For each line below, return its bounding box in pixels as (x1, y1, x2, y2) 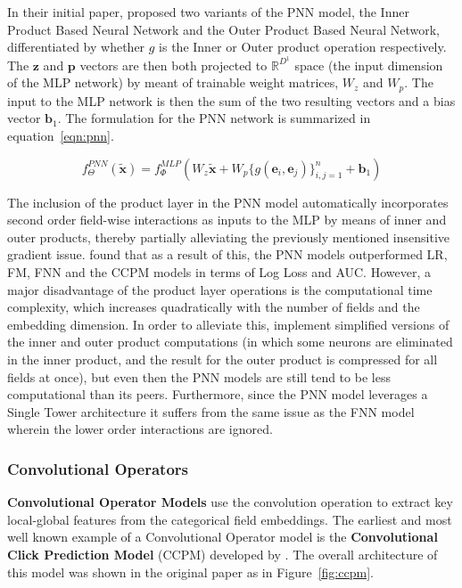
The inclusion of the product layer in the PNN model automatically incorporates (7, 192, 449, 211)
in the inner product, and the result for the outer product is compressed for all (7, 350, 438, 369)
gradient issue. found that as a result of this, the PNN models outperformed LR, (7, 245, 448, 264)
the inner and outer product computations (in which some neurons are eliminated (7, 332, 453, 351)
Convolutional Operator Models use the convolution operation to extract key (7, 493, 453, 511)
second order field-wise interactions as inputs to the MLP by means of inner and (7, 210, 447, 229)
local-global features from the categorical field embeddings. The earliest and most (7, 510, 452, 528)
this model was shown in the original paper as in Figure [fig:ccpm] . (7, 562, 374, 581)
